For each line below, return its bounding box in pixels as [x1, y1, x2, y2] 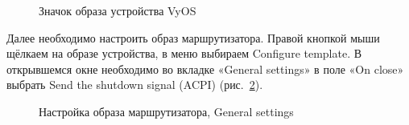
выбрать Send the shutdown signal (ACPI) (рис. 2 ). [6, 76, 263, 93]
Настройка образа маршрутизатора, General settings [39, 103, 294, 119]
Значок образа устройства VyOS [39, 2, 196, 18]
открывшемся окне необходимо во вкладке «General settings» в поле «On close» [6, 60, 404, 77]
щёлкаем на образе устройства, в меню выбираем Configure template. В [6, 45, 362, 62]
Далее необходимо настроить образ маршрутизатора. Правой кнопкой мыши [6, 29, 380, 46]
